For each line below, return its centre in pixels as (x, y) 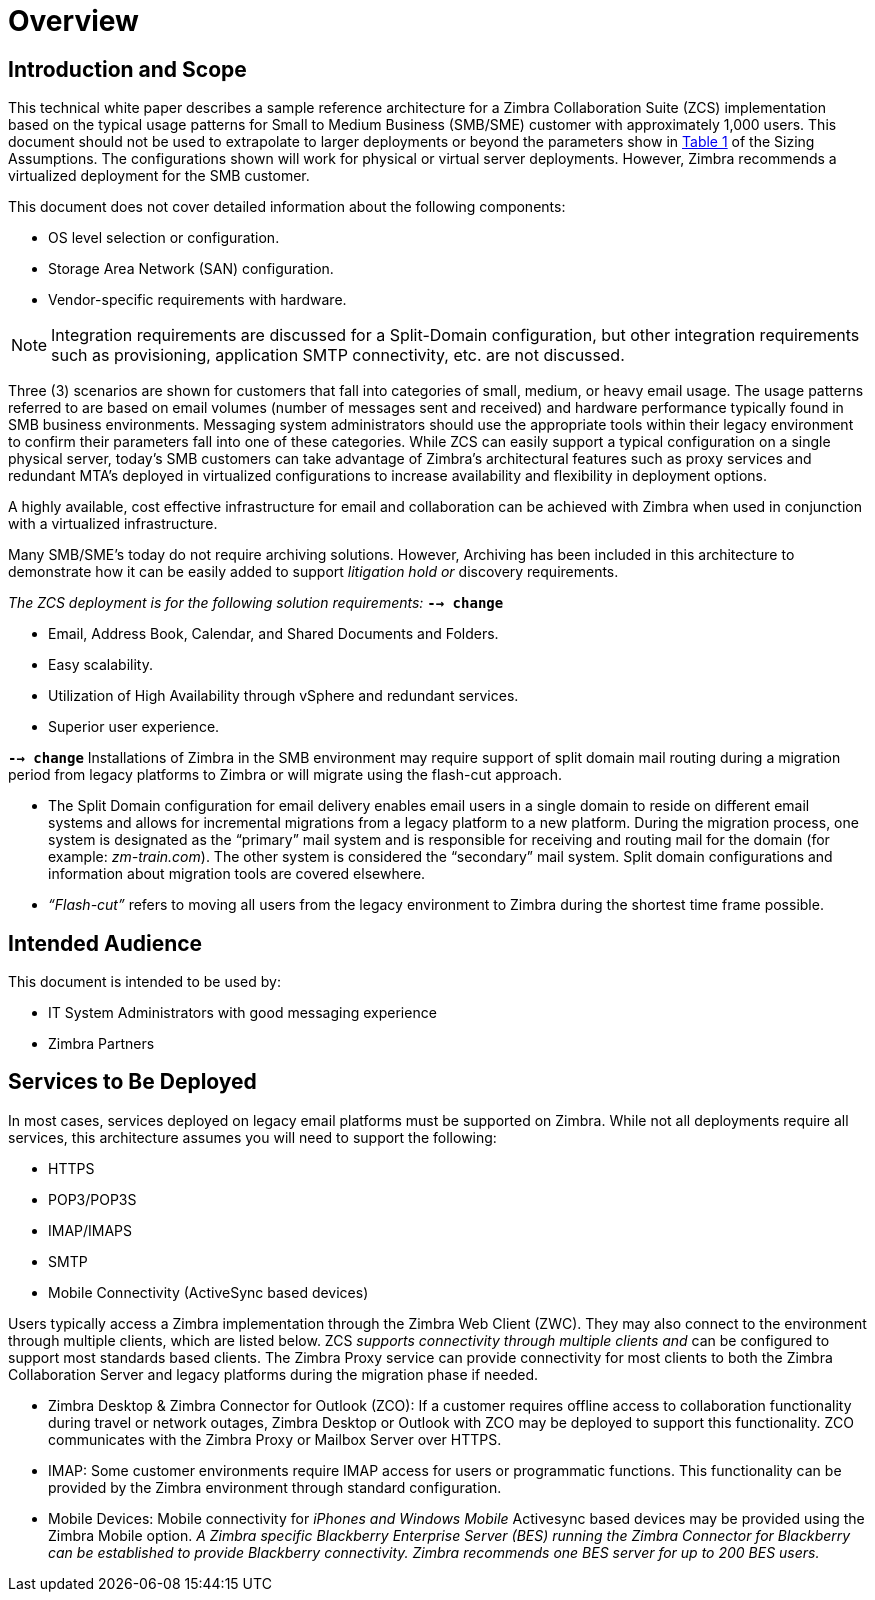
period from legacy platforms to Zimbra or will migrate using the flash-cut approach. (285, 775)
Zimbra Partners (101, 1044)
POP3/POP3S (92, 1199)
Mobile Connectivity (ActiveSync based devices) (208, 1292)
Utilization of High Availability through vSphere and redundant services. (283, 696)
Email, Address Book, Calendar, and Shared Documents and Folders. (273, 634)
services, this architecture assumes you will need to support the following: (252, 1137)
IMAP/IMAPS (90, 1230)
